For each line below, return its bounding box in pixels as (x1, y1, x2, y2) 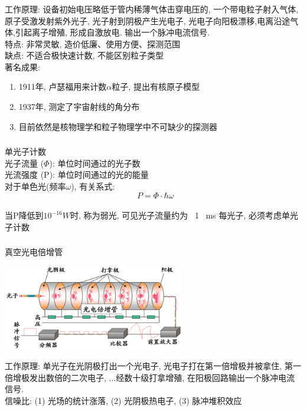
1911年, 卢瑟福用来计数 (18, 80, 107, 93)
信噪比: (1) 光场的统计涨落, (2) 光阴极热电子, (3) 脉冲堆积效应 (5, 394, 242, 406)
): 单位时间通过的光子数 (49, 156, 141, 169)
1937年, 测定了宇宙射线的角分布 (18, 100, 140, 113)
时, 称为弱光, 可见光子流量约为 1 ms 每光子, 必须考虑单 (70, 209, 290, 221)
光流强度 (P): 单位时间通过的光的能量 (5, 168, 149, 181)
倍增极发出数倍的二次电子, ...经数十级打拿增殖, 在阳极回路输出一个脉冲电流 (5, 371, 295, 383)
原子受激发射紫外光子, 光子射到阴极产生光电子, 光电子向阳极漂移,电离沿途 (5, 14, 290, 27)
